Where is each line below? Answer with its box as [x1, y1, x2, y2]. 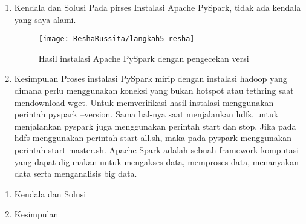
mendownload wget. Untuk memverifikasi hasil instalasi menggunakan [14, 96, 274, 108]
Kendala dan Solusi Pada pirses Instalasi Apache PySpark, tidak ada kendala [14, 1, 301, 13]
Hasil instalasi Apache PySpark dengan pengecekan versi [38, 51, 249, 64]
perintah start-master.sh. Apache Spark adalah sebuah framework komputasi [14, 143, 299, 156]
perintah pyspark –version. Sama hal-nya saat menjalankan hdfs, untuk [14, 108, 279, 120]
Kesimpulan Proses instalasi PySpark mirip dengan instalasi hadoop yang [14, 72, 287, 85]
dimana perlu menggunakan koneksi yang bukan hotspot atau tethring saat [14, 84, 294, 97]
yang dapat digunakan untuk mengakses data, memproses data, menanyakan [14, 155, 299, 168]
